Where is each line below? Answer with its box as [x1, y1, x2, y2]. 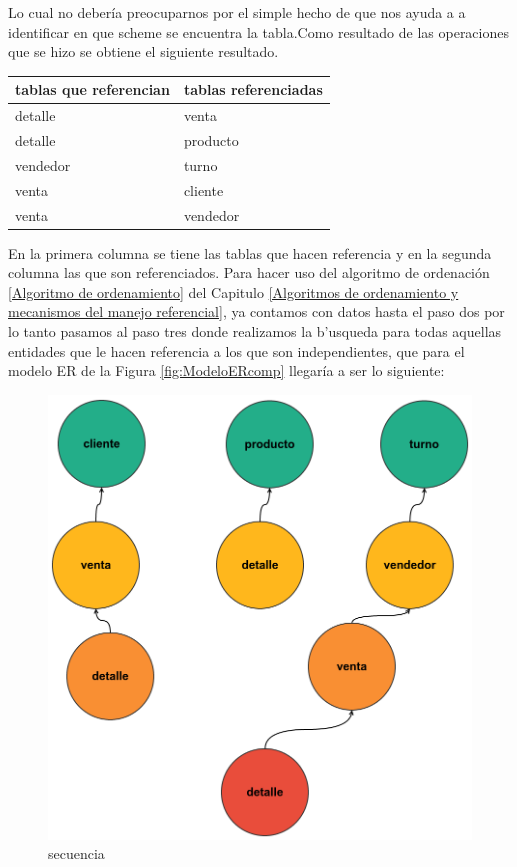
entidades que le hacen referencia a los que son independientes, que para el [8, 340, 465, 361]
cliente [183, 179, 224, 200]
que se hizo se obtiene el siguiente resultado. [8, 41, 279, 62]
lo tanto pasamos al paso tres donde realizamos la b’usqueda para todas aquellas [8, 320, 502, 341]
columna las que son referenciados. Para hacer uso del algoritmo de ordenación [8, 262, 490, 283]
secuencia [48, 843, 105, 864]
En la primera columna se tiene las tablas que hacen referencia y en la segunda [8, 242, 492, 263]
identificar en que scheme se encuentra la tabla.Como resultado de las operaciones [8, 21, 509, 42]
